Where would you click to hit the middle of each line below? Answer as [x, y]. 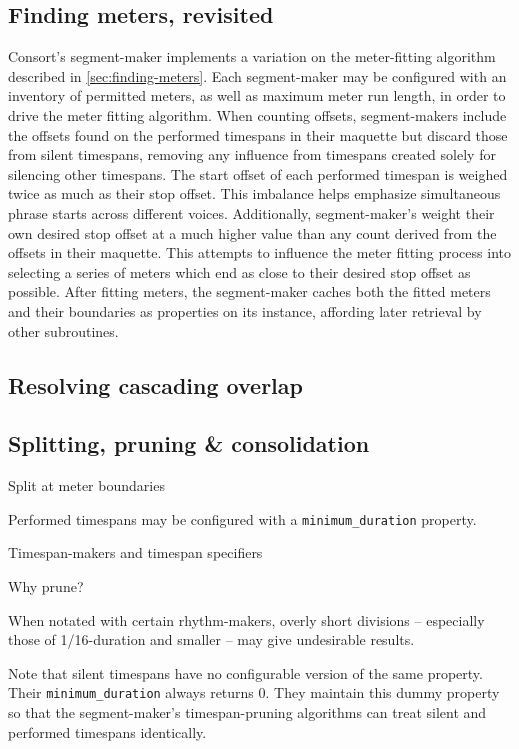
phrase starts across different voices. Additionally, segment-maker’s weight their [251, 212]
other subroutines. [63, 330]
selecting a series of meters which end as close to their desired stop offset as [239, 271]
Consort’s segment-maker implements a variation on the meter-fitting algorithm [252, 56]
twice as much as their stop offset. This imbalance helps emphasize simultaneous [254, 193]
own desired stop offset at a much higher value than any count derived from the [252, 232]
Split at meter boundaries [86, 485]
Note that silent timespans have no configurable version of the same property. [245, 672]
